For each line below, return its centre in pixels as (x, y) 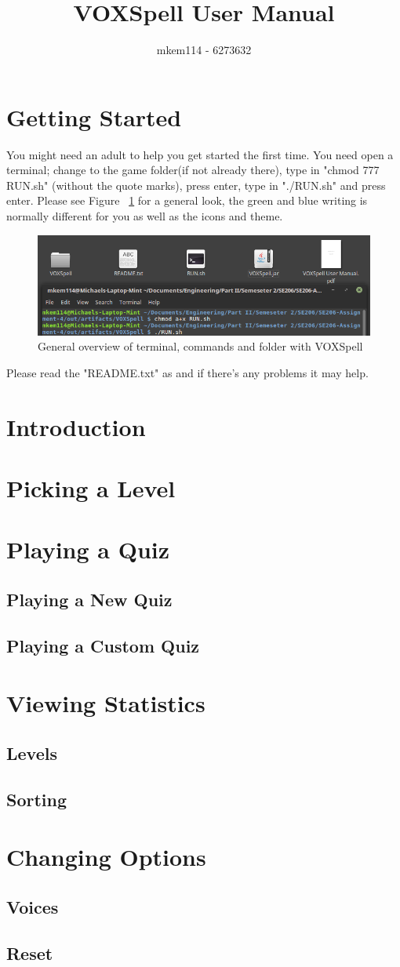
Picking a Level (91, 488)
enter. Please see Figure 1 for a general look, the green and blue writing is (187, 200)
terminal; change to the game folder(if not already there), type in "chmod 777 (193, 170)
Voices (33, 906)
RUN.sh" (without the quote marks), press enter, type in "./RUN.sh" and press (196, 185)
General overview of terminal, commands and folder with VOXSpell (200, 346)
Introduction (76, 426)
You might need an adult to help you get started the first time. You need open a (200, 154)
